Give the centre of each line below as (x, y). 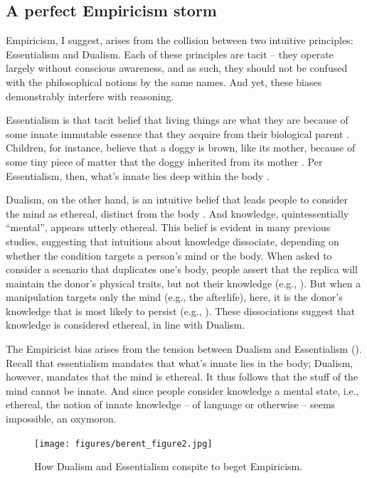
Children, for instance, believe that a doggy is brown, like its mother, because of (181, 148)
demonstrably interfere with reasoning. (90, 96)
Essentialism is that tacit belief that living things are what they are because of (177, 120)
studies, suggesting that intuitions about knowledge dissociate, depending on (172, 241)
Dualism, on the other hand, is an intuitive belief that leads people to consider (177, 200)
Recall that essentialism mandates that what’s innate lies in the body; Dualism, (180, 362)
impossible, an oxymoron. (61, 419)
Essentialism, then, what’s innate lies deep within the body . (138, 175)
